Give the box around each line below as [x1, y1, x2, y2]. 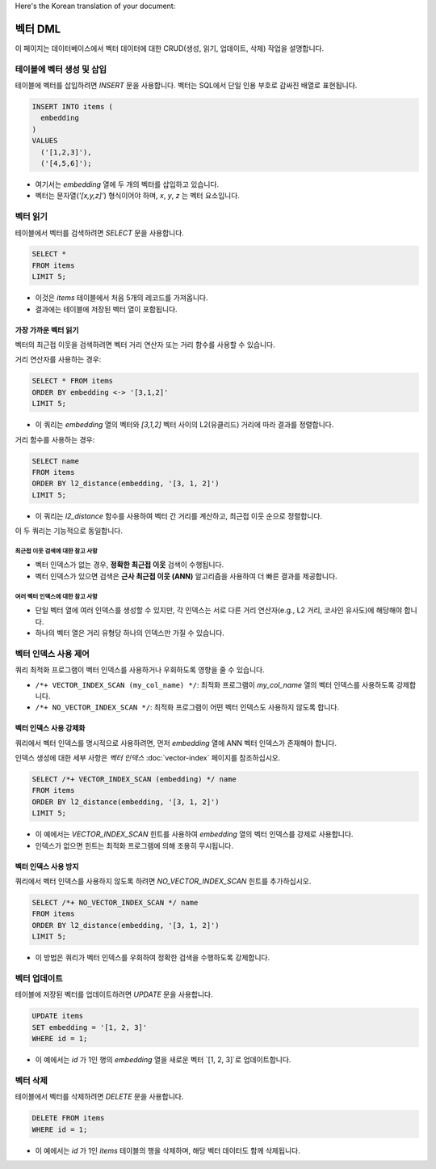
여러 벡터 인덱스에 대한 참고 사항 [15, 592, 99, 600]
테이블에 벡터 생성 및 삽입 [15, 63, 107, 74]
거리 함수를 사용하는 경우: [15, 434, 95, 444]
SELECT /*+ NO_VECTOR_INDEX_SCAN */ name [31, 898, 199, 908]
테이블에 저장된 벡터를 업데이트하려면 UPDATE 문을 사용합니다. [15, 989, 213, 999]
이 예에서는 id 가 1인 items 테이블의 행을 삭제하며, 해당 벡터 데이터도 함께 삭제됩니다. [35, 1146, 300, 1155]
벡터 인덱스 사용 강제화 [15, 723, 86, 733]
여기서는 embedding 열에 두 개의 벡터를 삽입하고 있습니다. [35, 179, 220, 189]
